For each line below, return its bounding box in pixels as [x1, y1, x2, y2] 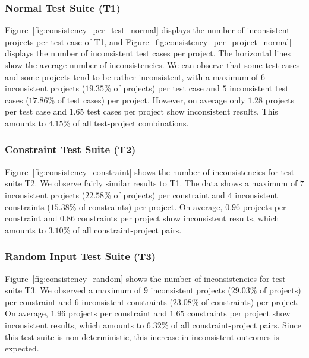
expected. [5, 342, 39, 354]
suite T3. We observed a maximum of [5, 284, 141, 296]
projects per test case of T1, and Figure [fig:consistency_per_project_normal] [5, 35, 292, 47]
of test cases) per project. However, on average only [57, 93, 245, 106]
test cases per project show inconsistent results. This [87, 105, 278, 118]
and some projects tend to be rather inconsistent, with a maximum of [5, 70, 258, 83]
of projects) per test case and [113, 82, 220, 94]
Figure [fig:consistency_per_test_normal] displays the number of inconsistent [5, 24, 290, 36]
